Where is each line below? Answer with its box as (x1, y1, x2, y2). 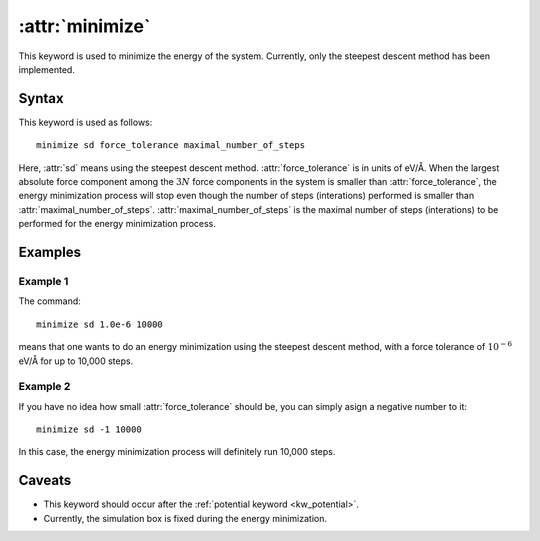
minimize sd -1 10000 (36, 424, 142, 435)
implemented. (18, 63, 75, 75)
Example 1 (18, 274, 69, 288)
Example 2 (18, 380, 71, 394)
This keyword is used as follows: (18, 116, 153, 128)
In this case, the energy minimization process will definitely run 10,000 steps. (18, 446, 336, 458)
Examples (18, 244, 82, 260)
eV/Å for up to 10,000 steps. (18, 355, 134, 367)
